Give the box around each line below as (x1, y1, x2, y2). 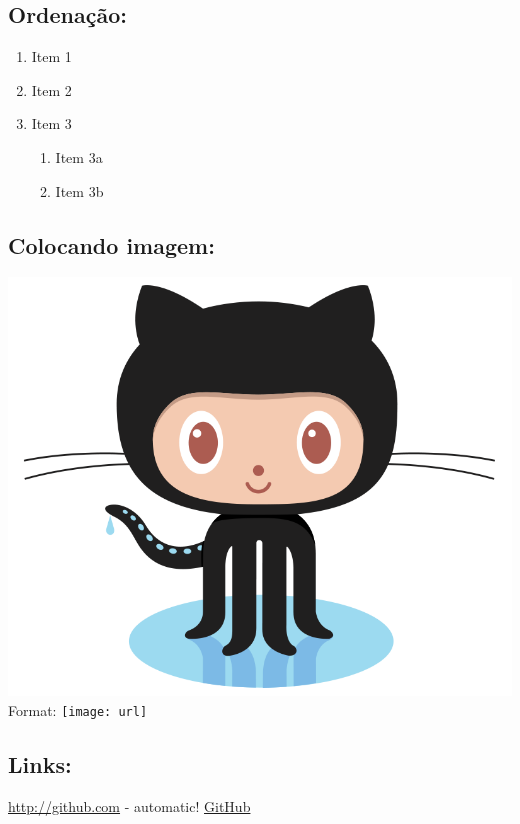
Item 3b (55, 180, 104, 201)
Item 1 (31, 46, 72, 67)
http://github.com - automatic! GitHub (8, 795, 251, 816)
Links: (8, 748, 72, 779)
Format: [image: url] (8, 699, 148, 720)
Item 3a (55, 146, 103, 167)
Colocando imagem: (8, 229, 215, 260)
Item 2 (31, 79, 72, 100)
